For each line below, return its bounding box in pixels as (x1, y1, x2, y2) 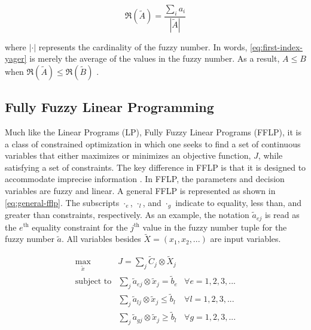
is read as (264, 208, 300, 221)
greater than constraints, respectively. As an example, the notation (5, 208, 249, 221)
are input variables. (210, 232, 281, 245)
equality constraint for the (32, 220, 128, 233)
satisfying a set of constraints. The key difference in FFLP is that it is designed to (5, 161, 306, 173)
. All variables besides (61, 232, 141, 245)
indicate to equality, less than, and (175, 196, 302, 208)
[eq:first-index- (249, 40, 303, 53)
